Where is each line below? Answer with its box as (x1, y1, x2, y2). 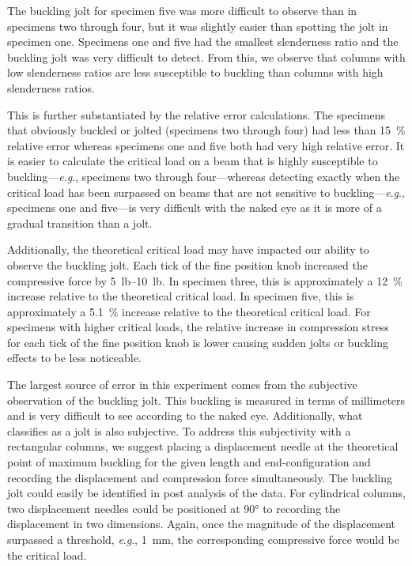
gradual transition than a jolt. (7, 214, 153, 231)
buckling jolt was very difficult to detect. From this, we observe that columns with (7, 48, 406, 65)
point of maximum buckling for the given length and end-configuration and (7, 454, 371, 470)
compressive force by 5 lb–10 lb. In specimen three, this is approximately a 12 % (7, 272, 403, 289)
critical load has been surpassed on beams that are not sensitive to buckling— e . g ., (7, 183, 405, 200)
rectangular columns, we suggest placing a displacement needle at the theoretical (7, 438, 399, 455)
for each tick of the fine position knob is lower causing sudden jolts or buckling (7, 334, 388, 350)
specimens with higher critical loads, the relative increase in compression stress (7, 319, 389, 335)
